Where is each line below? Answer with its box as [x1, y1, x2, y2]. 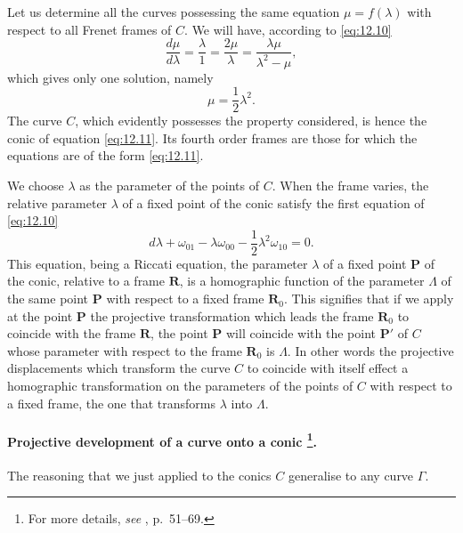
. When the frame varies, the [272, 176, 429, 195]
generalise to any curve [288, 465, 414, 484]
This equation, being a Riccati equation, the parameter [7, 254, 308, 272]
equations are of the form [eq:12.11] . [7, 146, 204, 165]
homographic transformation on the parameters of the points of [7, 376, 353, 395]
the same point [7, 289, 89, 308]
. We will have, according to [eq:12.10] [184, 20, 392, 38]
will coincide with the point [225, 324, 377, 343]
